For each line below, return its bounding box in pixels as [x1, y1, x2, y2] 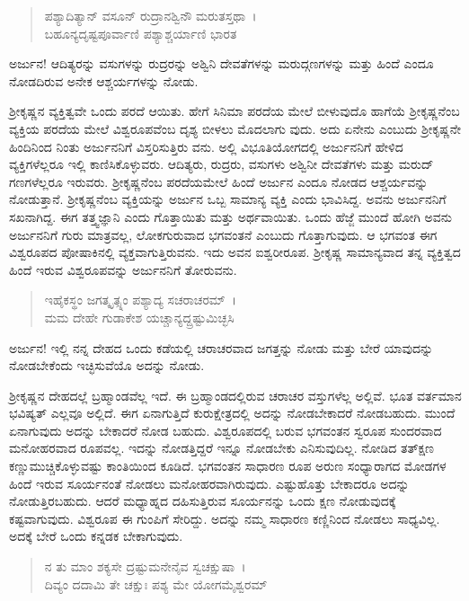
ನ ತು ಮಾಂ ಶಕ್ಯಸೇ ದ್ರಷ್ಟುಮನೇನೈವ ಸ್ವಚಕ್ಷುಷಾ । [44, 557, 246, 576]
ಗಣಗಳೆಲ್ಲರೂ [9, 172, 63, 190]
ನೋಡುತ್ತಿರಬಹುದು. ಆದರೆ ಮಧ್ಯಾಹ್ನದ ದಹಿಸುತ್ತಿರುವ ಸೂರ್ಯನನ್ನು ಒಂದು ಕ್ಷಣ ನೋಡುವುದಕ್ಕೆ [9, 491, 396, 510]
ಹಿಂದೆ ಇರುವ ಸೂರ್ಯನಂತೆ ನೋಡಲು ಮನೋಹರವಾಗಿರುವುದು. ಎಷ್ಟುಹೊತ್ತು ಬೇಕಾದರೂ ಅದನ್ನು [9, 473, 410, 492]
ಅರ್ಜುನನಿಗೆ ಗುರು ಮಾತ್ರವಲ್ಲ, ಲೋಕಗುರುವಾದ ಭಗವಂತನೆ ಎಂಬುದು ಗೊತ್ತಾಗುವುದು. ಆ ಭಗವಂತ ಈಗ [9, 225, 438, 243]
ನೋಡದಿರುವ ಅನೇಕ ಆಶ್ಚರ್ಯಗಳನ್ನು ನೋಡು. [9, 71, 199, 90]
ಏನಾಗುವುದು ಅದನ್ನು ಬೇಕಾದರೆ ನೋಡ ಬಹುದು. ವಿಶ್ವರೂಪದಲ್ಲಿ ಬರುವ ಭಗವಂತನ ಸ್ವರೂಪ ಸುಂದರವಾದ [9, 420, 442, 439]
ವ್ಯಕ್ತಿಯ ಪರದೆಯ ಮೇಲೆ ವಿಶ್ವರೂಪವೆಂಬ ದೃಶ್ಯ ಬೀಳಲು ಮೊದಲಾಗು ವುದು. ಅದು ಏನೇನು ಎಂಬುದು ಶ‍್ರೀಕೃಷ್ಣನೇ [9, 119, 462, 137]
